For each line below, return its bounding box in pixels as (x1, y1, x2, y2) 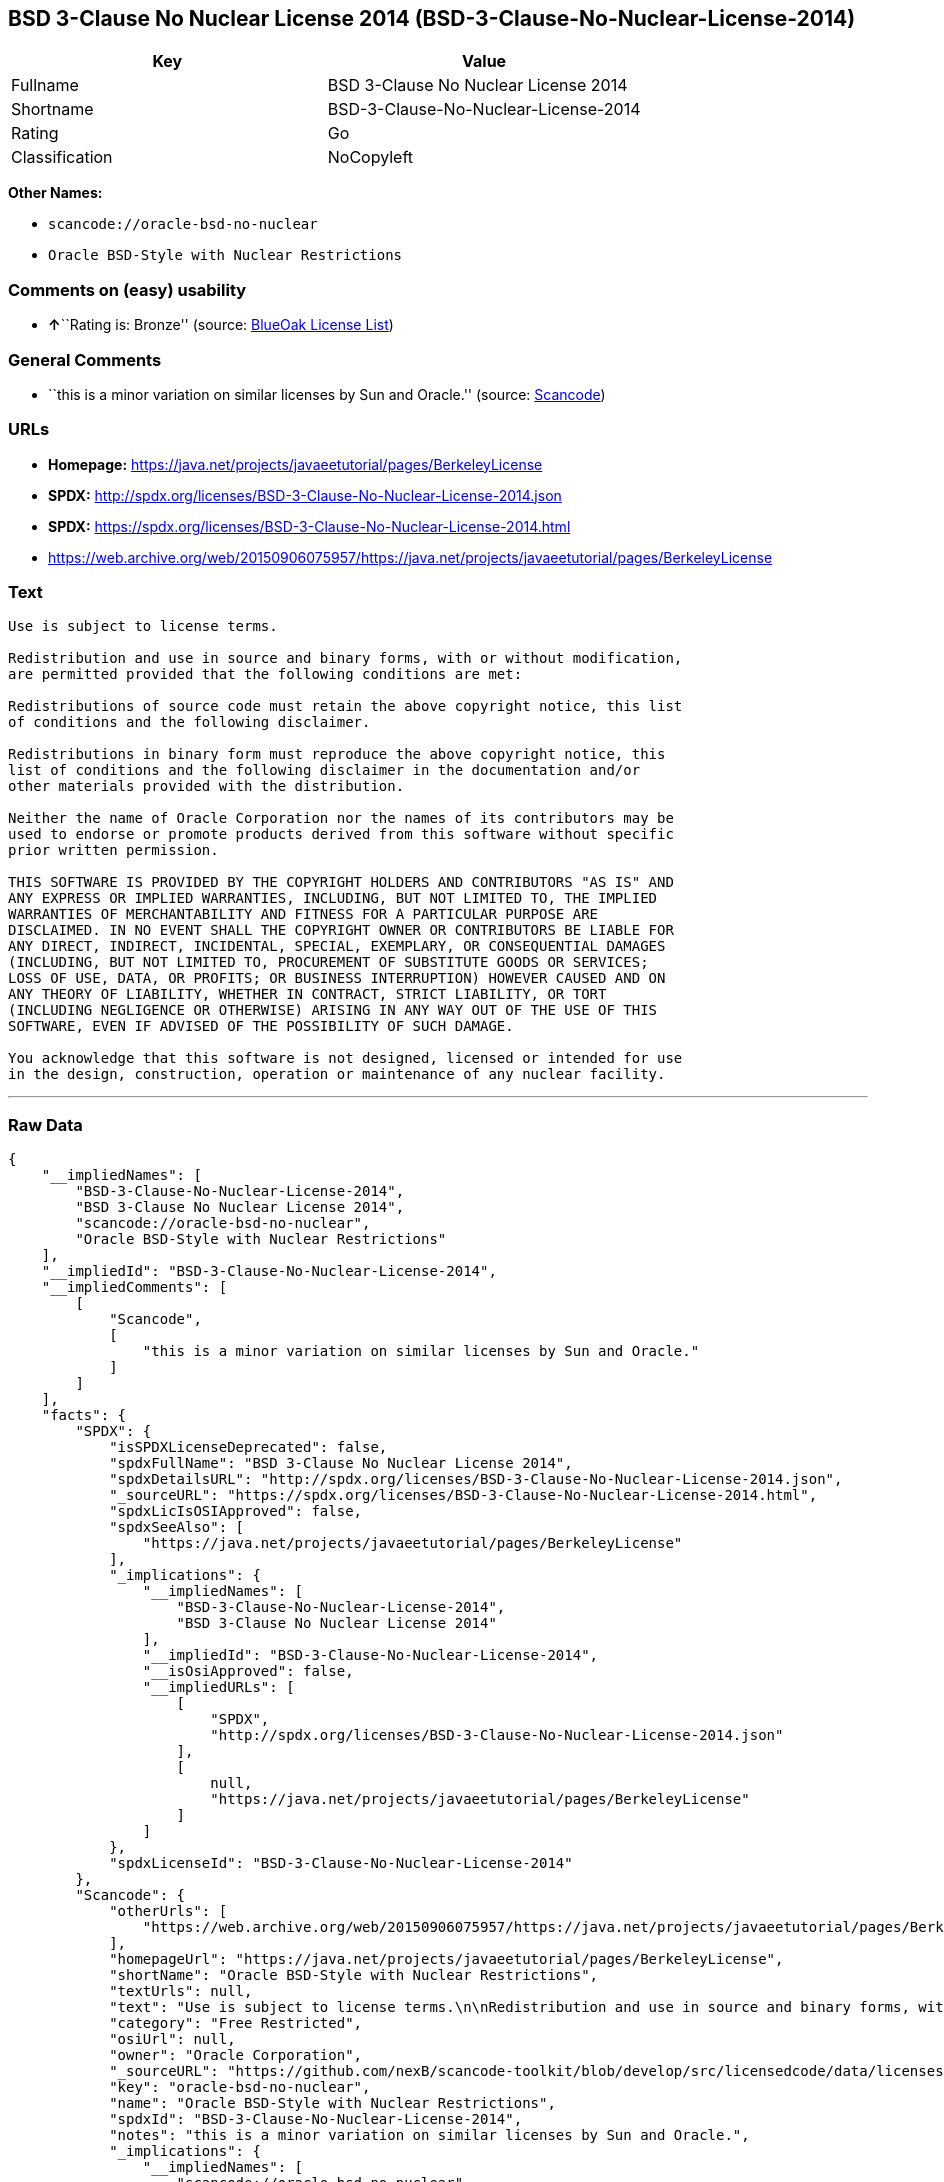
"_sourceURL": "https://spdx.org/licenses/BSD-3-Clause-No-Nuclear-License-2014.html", (109, 1487, 818, 1504)
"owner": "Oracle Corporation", (109, 2047, 363, 2064)
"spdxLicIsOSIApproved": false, (109, 1503, 363, 1520)
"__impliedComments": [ (41, 1279, 228, 1296)
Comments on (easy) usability (8, 279, 247, 300)
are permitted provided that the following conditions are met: (8, 666, 523, 683)
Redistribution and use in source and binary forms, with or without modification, (8, 650, 683, 667)
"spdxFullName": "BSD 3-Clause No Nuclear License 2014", (109, 1455, 573, 1472)
